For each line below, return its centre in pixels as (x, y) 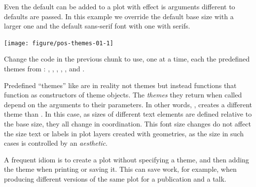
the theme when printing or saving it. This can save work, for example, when (120, 169)
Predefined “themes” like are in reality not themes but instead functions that (120, 85)
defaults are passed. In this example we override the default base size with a (119, 16)
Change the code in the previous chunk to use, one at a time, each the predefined (127, 59)
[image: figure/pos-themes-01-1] (59, 43)
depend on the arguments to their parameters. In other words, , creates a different (128, 104)
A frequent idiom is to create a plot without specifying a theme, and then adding (127, 159)
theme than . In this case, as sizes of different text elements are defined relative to (128, 114)
